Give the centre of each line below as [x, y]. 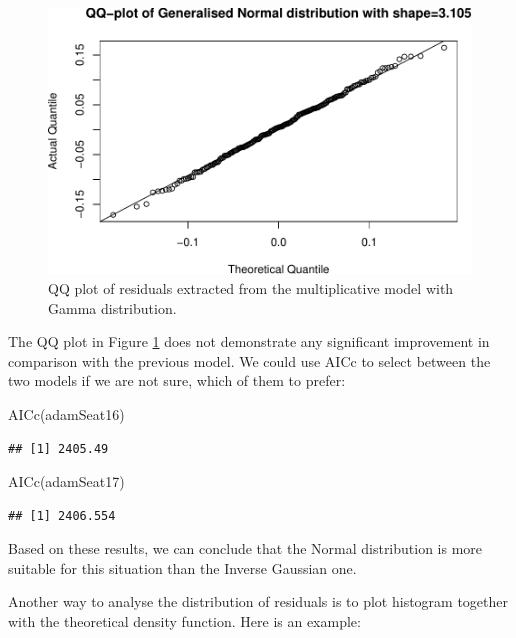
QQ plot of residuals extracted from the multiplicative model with [251, 287]
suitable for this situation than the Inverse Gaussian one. [182, 567]
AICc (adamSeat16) [66, 413]
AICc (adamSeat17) [66, 481]
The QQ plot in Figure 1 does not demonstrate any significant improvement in [249, 341]
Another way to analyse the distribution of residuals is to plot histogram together [258, 601]
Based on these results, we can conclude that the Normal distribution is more [245, 548]
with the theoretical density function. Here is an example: [184, 621]
